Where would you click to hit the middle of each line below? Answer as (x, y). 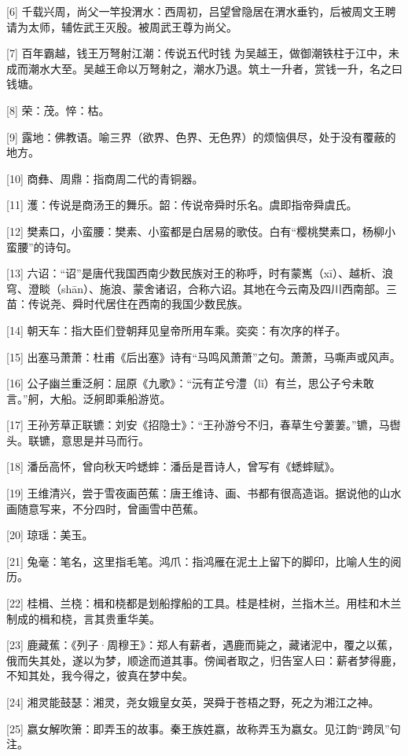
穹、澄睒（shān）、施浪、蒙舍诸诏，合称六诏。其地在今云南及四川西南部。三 (202, 288)
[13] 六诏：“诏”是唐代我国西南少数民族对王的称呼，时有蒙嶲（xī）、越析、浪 (200, 273)
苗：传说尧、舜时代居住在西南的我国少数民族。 (127, 304)
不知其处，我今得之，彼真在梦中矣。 (100, 675)
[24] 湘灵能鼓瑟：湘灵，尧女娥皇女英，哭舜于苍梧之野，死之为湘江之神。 (193, 702)
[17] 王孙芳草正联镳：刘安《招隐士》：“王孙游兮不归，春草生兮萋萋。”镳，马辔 (204, 425)
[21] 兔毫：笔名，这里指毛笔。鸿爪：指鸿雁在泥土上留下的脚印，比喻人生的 (198, 561)
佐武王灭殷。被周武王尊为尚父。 (154, 26)
